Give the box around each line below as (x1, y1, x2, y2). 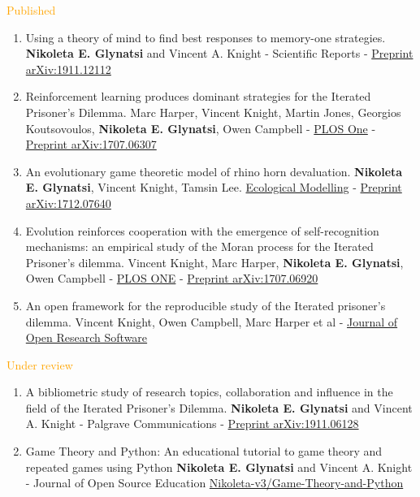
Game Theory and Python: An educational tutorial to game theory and (25, 443, 383, 460)
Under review (6, 356, 73, 373)
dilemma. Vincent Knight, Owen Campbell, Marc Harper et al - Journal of (25, 313, 398, 330)
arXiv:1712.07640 (25, 194, 111, 211)
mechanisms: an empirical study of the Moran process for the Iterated (25, 238, 374, 255)
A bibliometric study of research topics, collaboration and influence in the (25, 383, 393, 400)
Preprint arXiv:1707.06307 (25, 136, 157, 153)
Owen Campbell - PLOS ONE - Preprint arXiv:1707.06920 (25, 270, 318, 287)
